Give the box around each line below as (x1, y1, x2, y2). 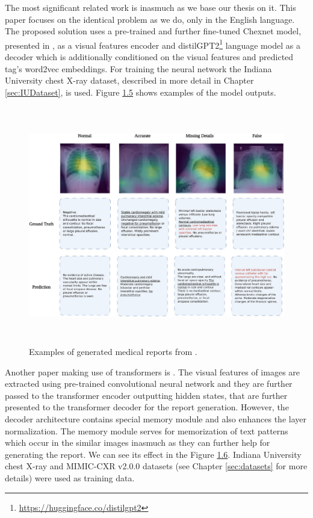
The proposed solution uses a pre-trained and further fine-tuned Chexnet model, (5, 25, 302, 37)
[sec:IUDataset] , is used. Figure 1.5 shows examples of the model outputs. (5, 85, 276, 98)
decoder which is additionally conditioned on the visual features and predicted (5, 51, 294, 63)
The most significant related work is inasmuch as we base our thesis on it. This (5, 1, 296, 13)
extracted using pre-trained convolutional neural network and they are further (5, 377, 293, 390)
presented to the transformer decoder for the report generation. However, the (5, 401, 289, 413)
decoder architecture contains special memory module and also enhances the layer (5, 413, 306, 425)
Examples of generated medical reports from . (29, 345, 197, 358)
